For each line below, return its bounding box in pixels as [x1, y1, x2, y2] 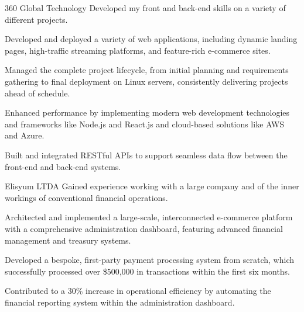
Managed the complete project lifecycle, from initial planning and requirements [5, 64, 289, 76]
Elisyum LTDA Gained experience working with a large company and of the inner [5, 180, 299, 192]
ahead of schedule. [5, 86, 70, 99]
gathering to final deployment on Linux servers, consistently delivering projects [5, 75, 288, 87]
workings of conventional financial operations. [5, 191, 168, 203]
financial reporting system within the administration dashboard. [5, 296, 235, 308]
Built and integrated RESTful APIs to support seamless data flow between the [5, 148, 288, 161]
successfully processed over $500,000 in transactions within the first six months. [5, 265, 291, 277]
